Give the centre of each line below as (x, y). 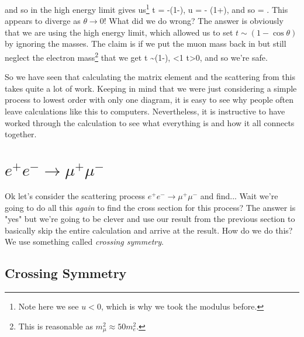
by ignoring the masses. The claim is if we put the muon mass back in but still (146, 44)
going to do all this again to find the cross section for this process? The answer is (150, 207)
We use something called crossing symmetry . (84, 242)
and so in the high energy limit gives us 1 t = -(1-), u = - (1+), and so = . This (146, 8)
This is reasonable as (56, 326)
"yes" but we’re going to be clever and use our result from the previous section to (150, 219)
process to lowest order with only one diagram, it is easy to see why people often (149, 100)
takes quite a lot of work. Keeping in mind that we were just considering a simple (151, 88)
